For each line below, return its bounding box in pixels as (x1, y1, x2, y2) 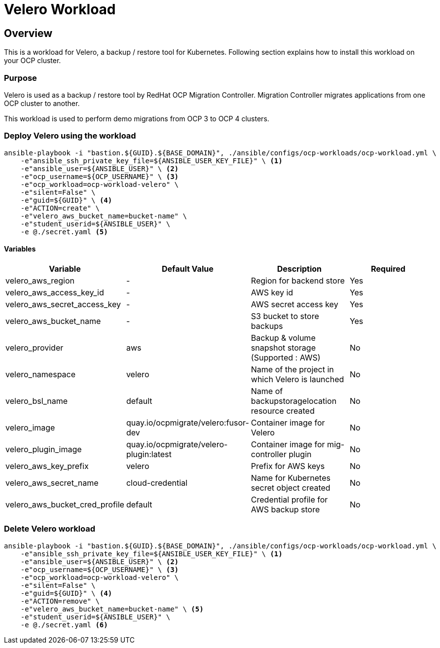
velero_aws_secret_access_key (5, 299, 121, 309)
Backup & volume (251, 332, 316, 343)
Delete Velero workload (4, 524, 96, 534)
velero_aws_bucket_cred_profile (5, 499, 124, 509)
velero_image (5, 422, 55, 432)
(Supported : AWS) (251, 352, 321, 362)
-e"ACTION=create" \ (20, 204, 100, 212)
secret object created (251, 482, 330, 493)
